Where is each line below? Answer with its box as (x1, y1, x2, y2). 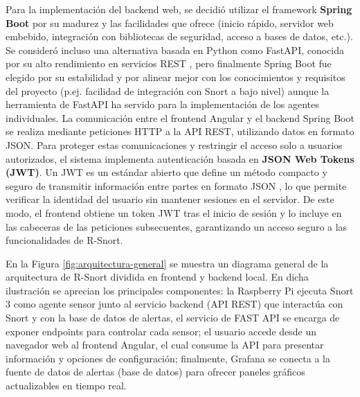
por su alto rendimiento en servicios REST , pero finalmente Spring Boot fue (6, 56, 332, 71)
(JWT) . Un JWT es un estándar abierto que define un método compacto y (6, 165, 327, 179)
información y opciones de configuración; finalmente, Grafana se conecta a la (6, 351, 330, 365)
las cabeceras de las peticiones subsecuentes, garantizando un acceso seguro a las (6, 219, 348, 233)
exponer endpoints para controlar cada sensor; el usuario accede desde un (6, 324, 317, 338)
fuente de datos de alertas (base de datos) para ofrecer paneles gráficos (6, 364, 305, 379)
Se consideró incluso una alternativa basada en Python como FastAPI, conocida (6, 42, 345, 57)
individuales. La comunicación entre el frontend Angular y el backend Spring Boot (6, 110, 354, 125)
